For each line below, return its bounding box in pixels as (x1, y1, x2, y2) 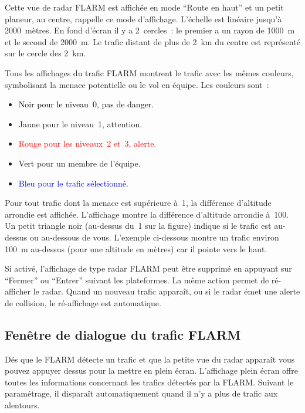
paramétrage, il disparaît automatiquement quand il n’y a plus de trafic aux (5, 387, 278, 400)
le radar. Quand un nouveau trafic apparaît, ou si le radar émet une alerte (33, 285, 300, 297)
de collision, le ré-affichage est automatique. (5, 296, 161, 309)
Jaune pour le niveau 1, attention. (18, 117, 143, 130)
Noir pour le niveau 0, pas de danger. (18, 98, 154, 110)
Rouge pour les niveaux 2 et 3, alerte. (18, 137, 157, 150)
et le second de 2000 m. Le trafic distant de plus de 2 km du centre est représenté (5, 35, 300, 48)
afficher (5, 285, 30, 297)
